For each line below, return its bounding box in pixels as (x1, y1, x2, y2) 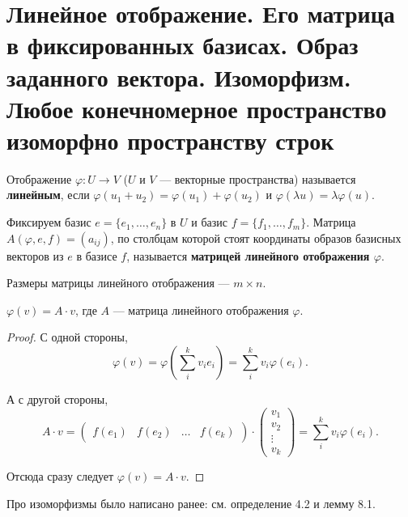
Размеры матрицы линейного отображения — (6, 274, 230, 291)
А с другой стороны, (6, 391, 108, 408)
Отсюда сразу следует (6, 468, 114, 485)
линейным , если (6, 186, 90, 203)
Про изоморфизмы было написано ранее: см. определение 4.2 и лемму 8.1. (6, 494, 376, 511)
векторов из (6, 247, 64, 264)
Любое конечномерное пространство (6, 91, 387, 125)
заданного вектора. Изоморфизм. (6, 60, 351, 93)
